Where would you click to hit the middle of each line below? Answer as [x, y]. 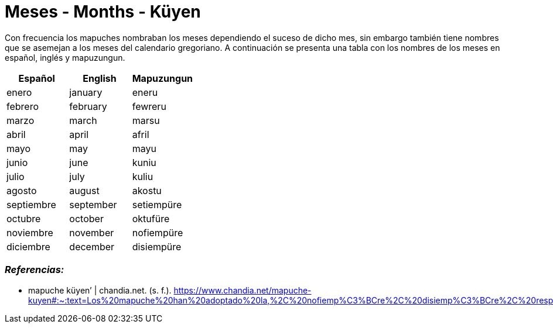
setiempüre [157, 204]
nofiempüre [158, 232]
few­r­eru [149, 106]
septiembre [31, 204]
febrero [23, 106]
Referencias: [35, 270]
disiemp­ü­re [157, 246]
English [100, 78]
